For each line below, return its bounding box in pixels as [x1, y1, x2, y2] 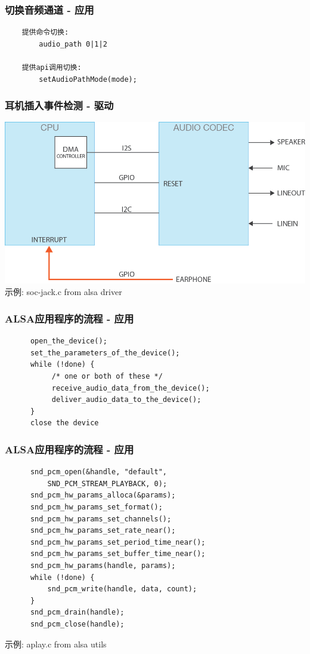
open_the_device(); [30, 337, 107, 346]
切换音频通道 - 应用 [5, 2, 94, 17]
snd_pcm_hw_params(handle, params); [30, 561, 176, 570]
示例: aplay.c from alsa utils [5, 637, 107, 650]
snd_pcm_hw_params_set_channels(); [30, 514, 172, 523]
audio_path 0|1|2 [39, 39, 107, 48]
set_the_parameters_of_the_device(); [30, 348, 180, 357]
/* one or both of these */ [51, 372, 163, 381]
